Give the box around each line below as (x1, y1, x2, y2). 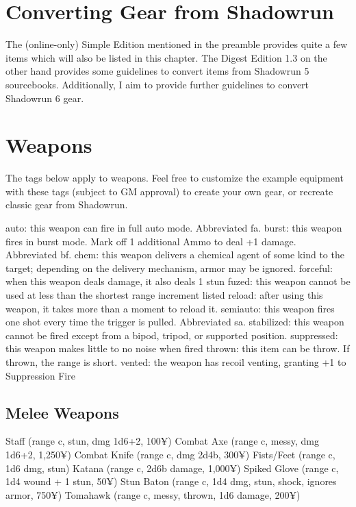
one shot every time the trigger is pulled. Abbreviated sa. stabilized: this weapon (5, 314, 344, 329)
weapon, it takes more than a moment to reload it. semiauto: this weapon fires (5, 301, 335, 315)
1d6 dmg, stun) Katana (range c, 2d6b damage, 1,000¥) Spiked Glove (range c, (5, 460, 339, 475)
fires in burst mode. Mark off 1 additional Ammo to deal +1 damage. (5, 234, 296, 248)
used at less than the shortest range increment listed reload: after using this (5, 287, 323, 301)
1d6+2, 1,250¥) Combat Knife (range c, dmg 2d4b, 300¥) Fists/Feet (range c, (5, 447, 335, 461)
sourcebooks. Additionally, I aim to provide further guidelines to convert (5, 77, 309, 91)
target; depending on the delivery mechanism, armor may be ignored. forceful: (5, 260, 333, 275)
